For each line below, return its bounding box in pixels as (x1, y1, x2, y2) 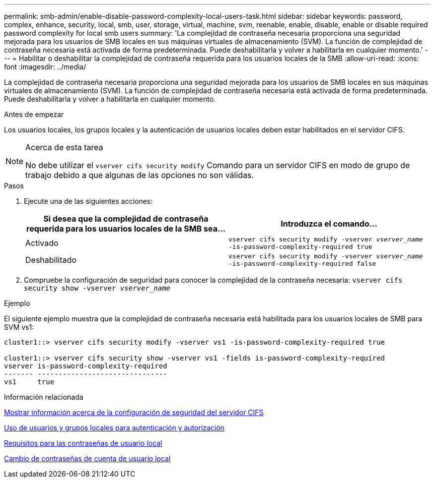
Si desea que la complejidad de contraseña (43, 214, 209, 224)
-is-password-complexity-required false (228, 260, 376, 267)
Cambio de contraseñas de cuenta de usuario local (4, 454, 171, 463)
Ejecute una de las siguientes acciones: (24, 197, 153, 205)
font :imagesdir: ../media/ (4, 62, 86, 71)
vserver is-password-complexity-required (4, 362, 167, 370)
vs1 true (4, 378, 55, 386)
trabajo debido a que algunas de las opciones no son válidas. (25, 170, 254, 180)
